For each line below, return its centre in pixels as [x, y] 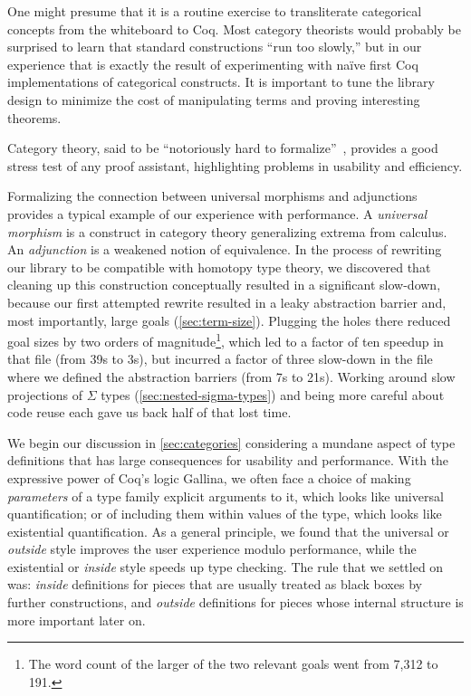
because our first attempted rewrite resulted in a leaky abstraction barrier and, [227, 302]
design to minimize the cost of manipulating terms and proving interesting [214, 99]
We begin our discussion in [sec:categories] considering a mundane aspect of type [231, 442]
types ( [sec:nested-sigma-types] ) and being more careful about [273, 394]
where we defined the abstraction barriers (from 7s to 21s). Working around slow [231, 376]
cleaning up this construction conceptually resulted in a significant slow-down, [224, 285]
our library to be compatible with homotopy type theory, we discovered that [219, 267]
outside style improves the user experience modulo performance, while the [212, 549]
